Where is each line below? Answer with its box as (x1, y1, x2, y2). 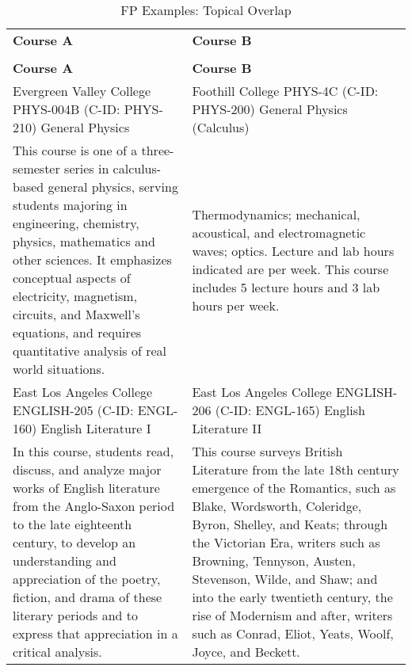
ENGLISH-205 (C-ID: (13, 401, 134, 419)
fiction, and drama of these (13, 588, 162, 606)
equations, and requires (13, 323, 142, 341)
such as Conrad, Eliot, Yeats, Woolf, (192, 624, 394, 642)
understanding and (13, 551, 116, 570)
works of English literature (13, 478, 160, 497)
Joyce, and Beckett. (192, 642, 300, 661)
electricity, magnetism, (13, 287, 138, 305)
